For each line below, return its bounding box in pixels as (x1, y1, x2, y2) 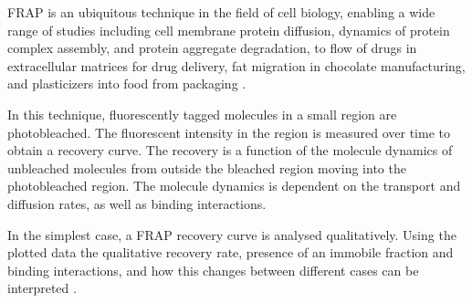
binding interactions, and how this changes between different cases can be (7, 260, 419, 279)
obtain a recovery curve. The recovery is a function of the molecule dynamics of (7, 141, 453, 160)
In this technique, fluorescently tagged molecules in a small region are (7, 104, 397, 123)
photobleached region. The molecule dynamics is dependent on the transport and (7, 176, 461, 195)
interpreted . (7, 278, 77, 298)
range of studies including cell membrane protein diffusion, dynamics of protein (7, 20, 450, 39)
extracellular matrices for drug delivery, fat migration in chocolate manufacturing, (7, 56, 466, 75)
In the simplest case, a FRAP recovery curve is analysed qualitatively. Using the (7, 225, 456, 244)
